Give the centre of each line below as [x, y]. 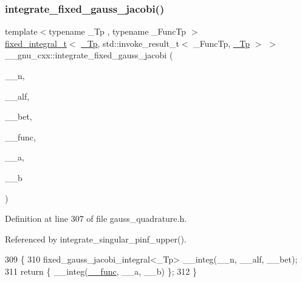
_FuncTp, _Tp [221, 43]
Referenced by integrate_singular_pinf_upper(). [96, 239]
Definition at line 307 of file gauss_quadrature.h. [96, 218]
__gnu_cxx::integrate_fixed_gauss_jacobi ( [89, 55]
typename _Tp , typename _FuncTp [118, 31]
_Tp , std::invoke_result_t [130, 43]
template [21, 31]
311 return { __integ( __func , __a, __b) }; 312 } [101, 271]
